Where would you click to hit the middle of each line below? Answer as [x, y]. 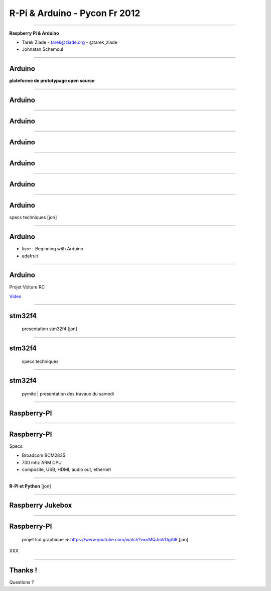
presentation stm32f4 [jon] [50, 329]
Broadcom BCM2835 [43, 455]
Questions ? [22, 582]
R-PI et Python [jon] [30, 486]
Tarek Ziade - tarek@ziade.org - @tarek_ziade [70, 42]
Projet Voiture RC [27, 287]
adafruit [30, 256]
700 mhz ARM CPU [42, 462]
